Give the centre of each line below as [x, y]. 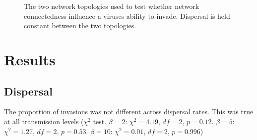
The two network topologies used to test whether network [112, 6]
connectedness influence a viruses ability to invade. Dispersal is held [127, 16]
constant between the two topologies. [80, 25]
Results [30, 59]
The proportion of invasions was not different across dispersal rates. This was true [129, 112]
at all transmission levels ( [44, 121]
